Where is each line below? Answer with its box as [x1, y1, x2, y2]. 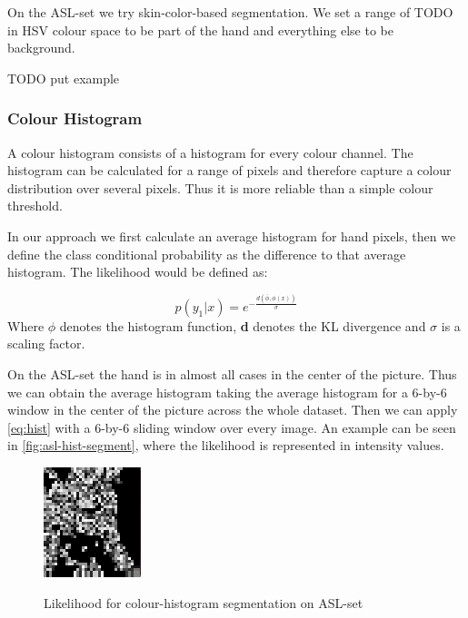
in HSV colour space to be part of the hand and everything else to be [7, 20, 393, 39]
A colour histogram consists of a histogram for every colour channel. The [7, 142, 413, 162]
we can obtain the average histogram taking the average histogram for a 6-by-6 [7, 382, 447, 401]
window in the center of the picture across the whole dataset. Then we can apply [7, 400, 458, 419]
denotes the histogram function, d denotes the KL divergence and [59, 316, 426, 335]
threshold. [7, 196, 63, 215]
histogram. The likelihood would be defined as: [7, 262, 268, 281]
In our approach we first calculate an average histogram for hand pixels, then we [7, 226, 456, 245]
